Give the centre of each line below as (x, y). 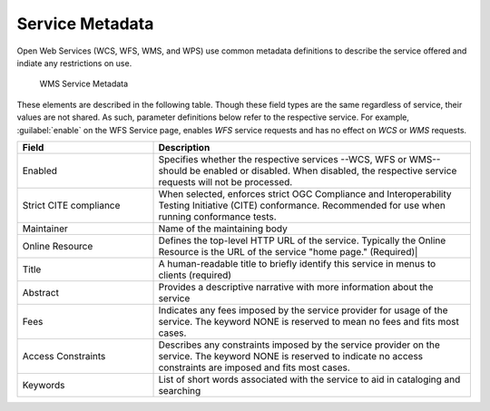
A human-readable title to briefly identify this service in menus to (297, 263)
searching (180, 390)
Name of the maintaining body (223, 229)
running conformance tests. (217, 216)
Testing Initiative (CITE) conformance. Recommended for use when (302, 205)
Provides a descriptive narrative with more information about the (296, 287)
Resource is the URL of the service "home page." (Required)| (288, 251)
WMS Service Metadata (84, 84)
